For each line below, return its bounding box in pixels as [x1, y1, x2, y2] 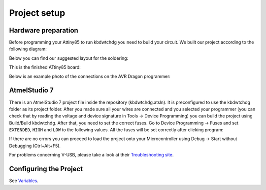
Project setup [9, 7, 66, 18]
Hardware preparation [9, 26, 78, 35]
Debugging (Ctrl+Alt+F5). [9, 143, 61, 149]
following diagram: [9, 46, 47, 52]
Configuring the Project [9, 165, 83, 173]
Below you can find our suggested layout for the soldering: [9, 55, 129, 61]
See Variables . [9, 178, 39, 184]
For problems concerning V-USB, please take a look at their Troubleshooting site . [9, 152, 174, 158]
